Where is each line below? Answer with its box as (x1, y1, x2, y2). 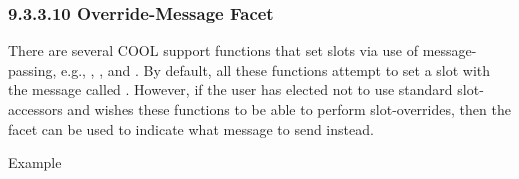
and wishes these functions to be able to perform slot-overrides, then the (67, 99, 511, 119)
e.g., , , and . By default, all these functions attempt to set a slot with (61, 59, 491, 80)
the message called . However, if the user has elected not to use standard (8, 79, 453, 100)
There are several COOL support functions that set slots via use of (8, 40, 418, 61)
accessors (8, 99, 63, 119)
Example (8, 152, 62, 173)
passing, (8, 59, 57, 80)
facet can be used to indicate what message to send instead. (8, 118, 374, 139)
